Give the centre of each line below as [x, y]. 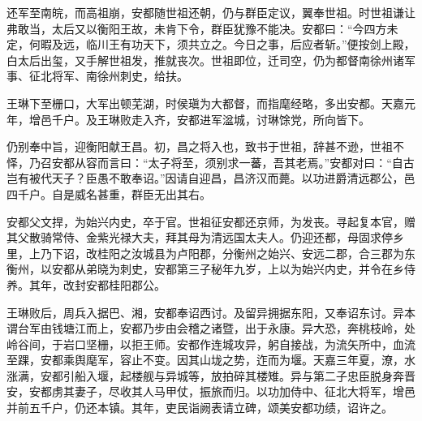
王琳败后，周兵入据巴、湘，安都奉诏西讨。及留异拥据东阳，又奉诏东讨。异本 [211, 312]
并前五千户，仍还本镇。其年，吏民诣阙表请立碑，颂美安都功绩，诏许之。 [200, 408]
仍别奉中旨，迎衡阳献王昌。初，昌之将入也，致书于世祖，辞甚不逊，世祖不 [205, 146]
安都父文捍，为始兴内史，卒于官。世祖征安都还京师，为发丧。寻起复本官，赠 [211, 221]
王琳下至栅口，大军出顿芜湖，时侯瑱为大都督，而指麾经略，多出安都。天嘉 [205, 103]
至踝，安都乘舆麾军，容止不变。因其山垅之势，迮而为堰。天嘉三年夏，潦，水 [211, 360]
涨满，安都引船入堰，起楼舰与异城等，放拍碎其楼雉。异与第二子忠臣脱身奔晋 [211, 375]
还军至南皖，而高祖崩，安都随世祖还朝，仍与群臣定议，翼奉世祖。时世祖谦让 [211, 12]
